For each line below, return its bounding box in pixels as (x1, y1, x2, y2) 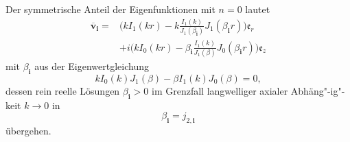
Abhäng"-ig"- (290, 83, 345, 97)
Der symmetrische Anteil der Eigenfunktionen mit (5, 2, 215, 16)
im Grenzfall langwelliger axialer (152, 83, 288, 97)
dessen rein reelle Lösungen (5, 83, 120, 97)
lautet (245, 2, 270, 16)
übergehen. (5, 123, 51, 137)
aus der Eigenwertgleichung (34, 58, 149, 73)
